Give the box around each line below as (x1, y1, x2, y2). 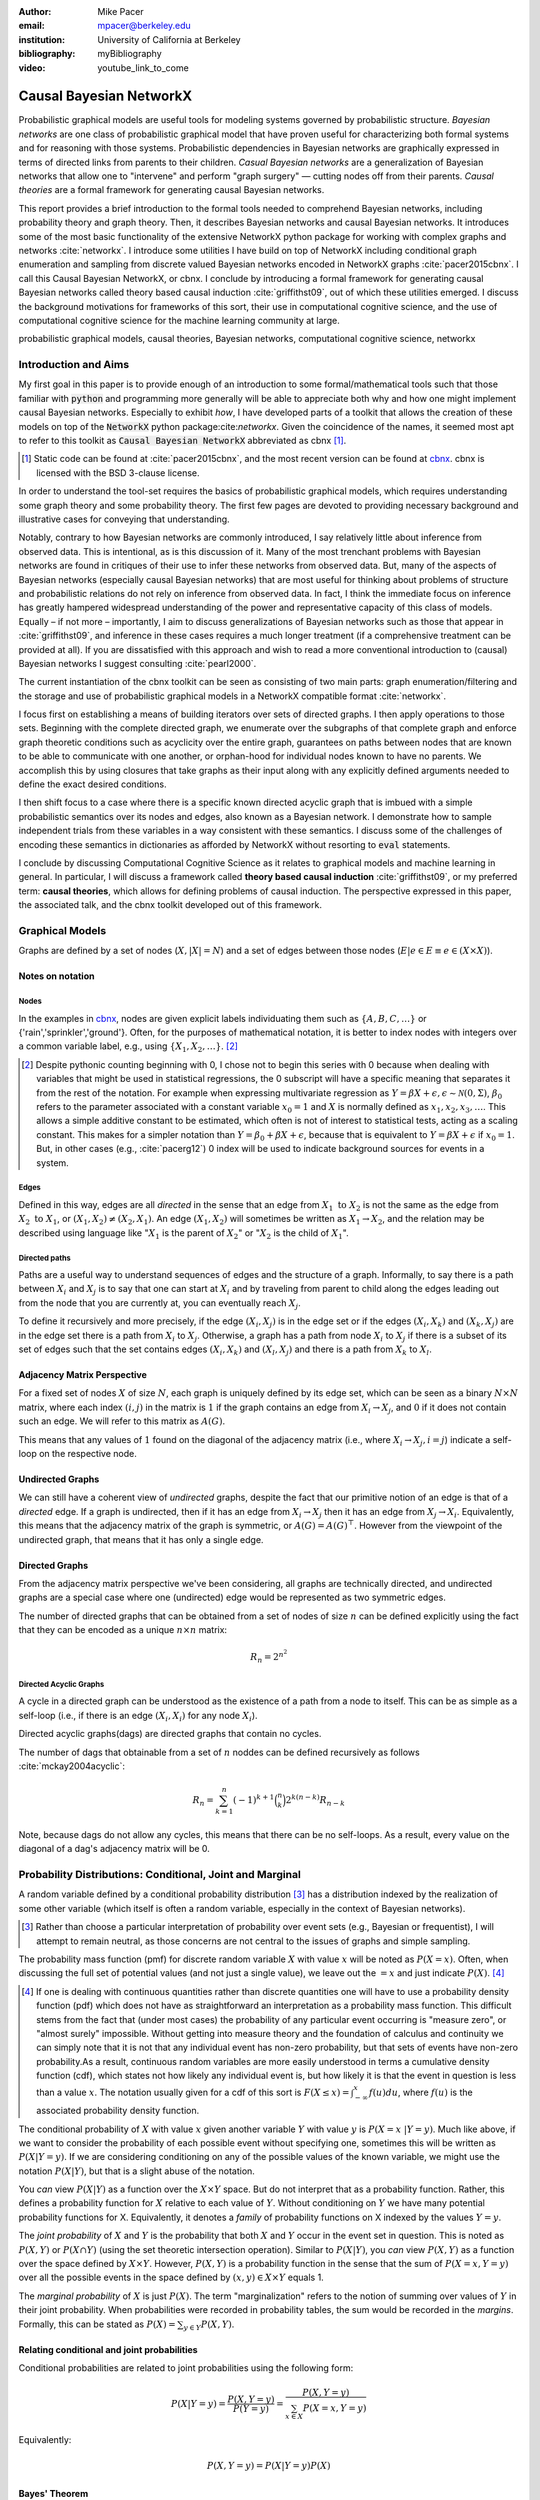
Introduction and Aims (18, 358, 130, 372)
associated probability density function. (36, 2105, 200, 2117)
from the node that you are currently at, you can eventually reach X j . (18, 1296, 302, 1311)
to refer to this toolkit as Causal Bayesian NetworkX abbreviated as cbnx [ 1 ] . (18, 435, 347, 447)
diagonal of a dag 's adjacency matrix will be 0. (18, 1843, 210, 1855)
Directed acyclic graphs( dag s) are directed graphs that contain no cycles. (18, 1728, 322, 1740)
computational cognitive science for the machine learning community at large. (18, 314, 340, 326)
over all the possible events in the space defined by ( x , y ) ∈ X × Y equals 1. (18, 2271, 324, 2284)
